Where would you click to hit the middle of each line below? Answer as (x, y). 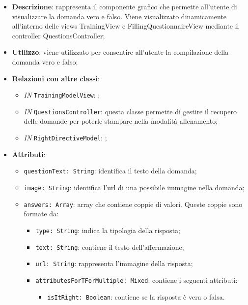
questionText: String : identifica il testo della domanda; (110, 171)
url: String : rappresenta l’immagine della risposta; (114, 263)
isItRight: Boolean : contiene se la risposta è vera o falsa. (136, 296)
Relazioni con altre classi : (56, 78)
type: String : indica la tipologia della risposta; (108, 230)
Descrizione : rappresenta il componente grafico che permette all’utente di (124, 6)
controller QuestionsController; (58, 35)
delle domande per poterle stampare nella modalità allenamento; (121, 121)
